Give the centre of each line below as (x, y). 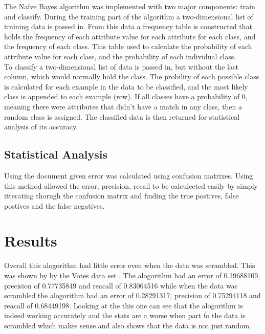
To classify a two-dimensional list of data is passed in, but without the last (121, 66)
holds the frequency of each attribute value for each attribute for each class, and (130, 36)
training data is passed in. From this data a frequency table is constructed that (128, 26)
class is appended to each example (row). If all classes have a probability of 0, (126, 96)
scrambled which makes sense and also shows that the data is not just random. (128, 325)
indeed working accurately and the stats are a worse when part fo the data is (125, 315)
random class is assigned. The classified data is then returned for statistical (122, 116)
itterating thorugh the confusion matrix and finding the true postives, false (122, 196)
